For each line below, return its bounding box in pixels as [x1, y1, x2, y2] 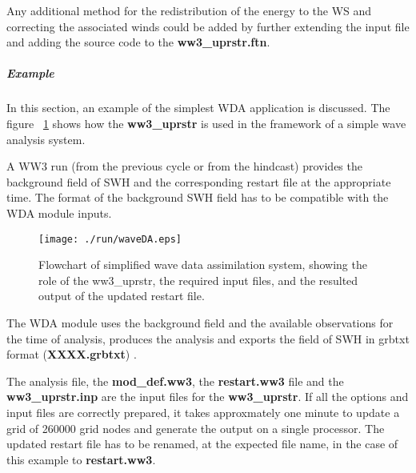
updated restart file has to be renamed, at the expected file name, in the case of [6, 435, 398, 452]
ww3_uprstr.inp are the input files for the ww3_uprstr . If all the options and [6, 388, 409, 405]
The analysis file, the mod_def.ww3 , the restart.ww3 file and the [6, 372, 344, 389]
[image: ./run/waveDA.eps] [38, 233, 182, 245]
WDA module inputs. [6, 204, 112, 221]
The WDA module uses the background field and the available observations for [6, 314, 394, 331]
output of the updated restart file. [38, 287, 205, 304]
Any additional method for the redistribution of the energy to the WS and [6, 2, 372, 18]
